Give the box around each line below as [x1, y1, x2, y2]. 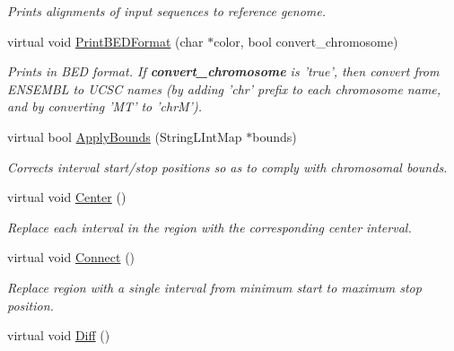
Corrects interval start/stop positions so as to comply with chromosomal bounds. [7, 157, 448, 176]
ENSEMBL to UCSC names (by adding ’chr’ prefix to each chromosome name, [7, 79, 441, 98]
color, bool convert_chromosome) [214, 31, 398, 50]
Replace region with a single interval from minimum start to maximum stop [7, 277, 422, 296]
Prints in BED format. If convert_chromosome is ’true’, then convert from [7, 62, 440, 81]
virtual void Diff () [7, 326, 110, 345]
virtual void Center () [7, 188, 127, 206]
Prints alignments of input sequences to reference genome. [7, 2, 326, 20]
